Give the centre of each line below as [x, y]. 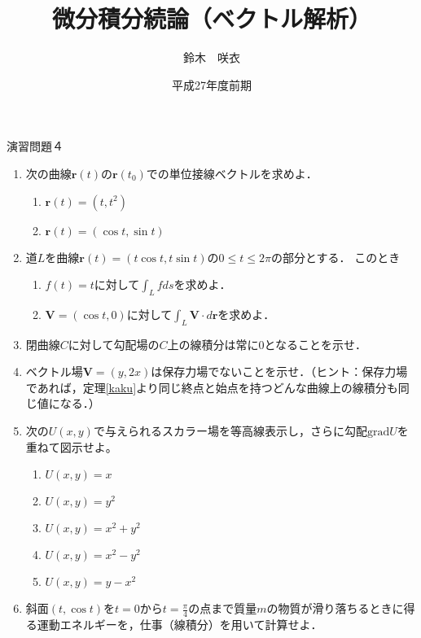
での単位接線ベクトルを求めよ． [232, 173]
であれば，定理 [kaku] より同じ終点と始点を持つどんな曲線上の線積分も [212, 387]
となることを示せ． [316, 344]
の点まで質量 [223, 608]
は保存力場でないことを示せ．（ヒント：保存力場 [279, 371]
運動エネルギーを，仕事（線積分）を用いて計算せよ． [180, 625]
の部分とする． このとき [335, 257]
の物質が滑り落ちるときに [335, 608]
